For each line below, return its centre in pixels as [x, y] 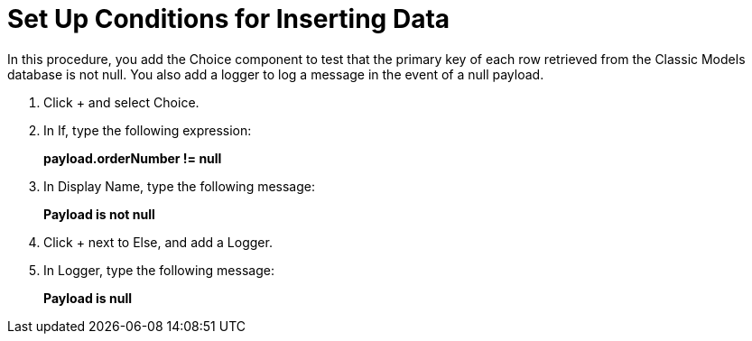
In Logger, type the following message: [159, 270]
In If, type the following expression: [148, 130]
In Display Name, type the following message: [180, 186]
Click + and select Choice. [121, 102]
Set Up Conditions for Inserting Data [229, 19]
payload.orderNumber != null [133, 158]
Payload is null [88, 298]
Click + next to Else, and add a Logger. [158, 242]
